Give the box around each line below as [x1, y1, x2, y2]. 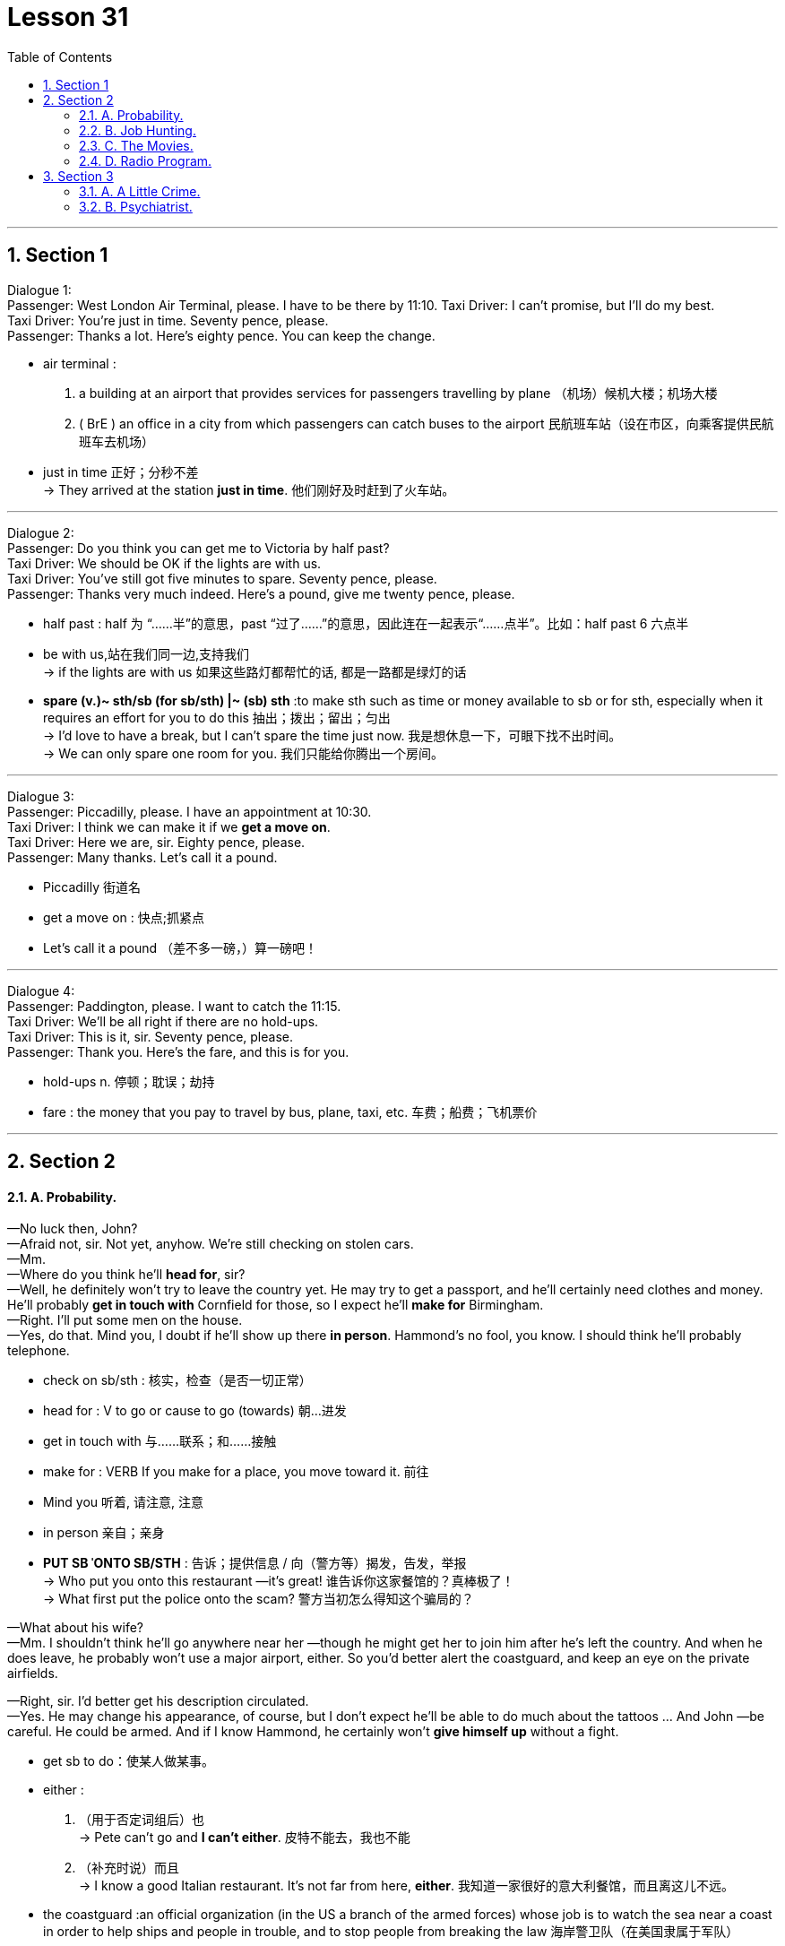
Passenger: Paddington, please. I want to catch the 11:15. [7, 998, 341, 1014]
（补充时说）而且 [79, 1860, 179, 1876]
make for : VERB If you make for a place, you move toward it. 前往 [43, 1464, 429, 1480]
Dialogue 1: [7, 281, 72, 298]
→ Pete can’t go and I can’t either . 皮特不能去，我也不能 [79, 1829, 410, 1846]
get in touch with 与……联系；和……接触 [43, 1433, 277, 1449]
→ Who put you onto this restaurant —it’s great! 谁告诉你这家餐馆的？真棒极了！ [43, 1573, 514, 1589]
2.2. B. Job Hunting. [79, 122, 196, 138]
